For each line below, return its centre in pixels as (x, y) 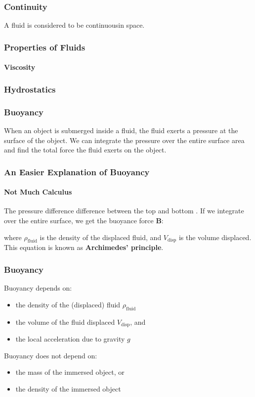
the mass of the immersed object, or (70, 372)
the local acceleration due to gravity (70, 338)
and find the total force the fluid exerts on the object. (85, 150)
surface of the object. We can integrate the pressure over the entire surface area (124, 140)
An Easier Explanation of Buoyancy (77, 172)
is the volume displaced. (215, 237)
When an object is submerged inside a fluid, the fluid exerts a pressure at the (121, 130)
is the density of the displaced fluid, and (101, 237)
